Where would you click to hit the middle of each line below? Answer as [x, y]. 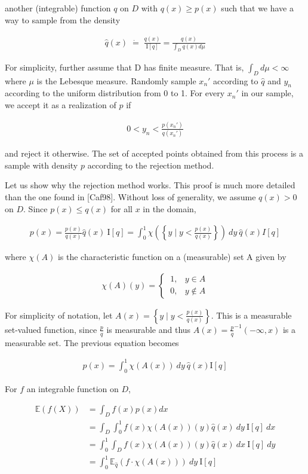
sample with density [41, 165]
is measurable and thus [149, 329]
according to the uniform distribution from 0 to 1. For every [115, 93]
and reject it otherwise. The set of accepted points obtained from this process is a [154, 153]
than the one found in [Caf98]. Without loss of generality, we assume [130, 197]
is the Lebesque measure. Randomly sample [116, 80]
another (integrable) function [58, 8]
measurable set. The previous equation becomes [92, 342]
